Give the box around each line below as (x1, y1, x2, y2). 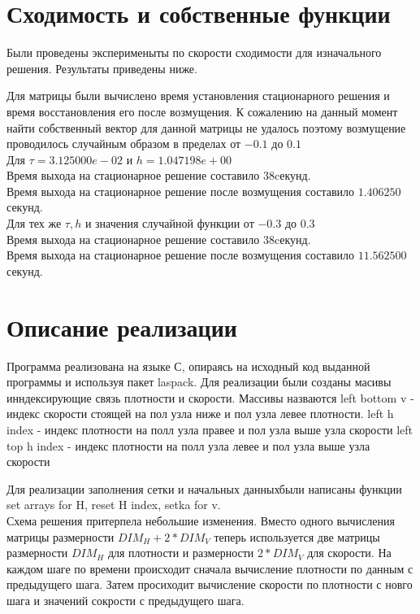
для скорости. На (307, 544, 392, 561)
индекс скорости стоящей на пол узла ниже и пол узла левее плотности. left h (6, 405, 394, 422)
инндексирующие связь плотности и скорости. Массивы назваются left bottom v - (6, 389, 414, 406)
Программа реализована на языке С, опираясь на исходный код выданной (6, 357, 370, 374)
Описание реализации (6, 310, 237, 343)
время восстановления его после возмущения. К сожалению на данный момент (6, 102, 398, 120)
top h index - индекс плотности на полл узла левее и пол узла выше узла (6, 437, 370, 454)
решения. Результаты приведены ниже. (6, 59, 197, 76)
